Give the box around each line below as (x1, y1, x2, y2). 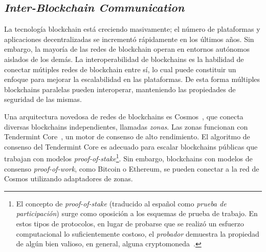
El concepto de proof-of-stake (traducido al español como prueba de (16, 198, 227, 208)
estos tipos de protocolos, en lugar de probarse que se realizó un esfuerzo (16, 218, 244, 228)
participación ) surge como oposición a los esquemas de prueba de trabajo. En (16, 208, 258, 219)
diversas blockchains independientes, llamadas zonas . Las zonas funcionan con (4, 121, 248, 132)
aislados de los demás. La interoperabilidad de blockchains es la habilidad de (4, 53, 244, 64)
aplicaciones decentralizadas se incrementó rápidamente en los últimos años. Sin (4, 33, 254, 44)
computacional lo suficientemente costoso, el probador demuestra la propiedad (16, 228, 259, 239)
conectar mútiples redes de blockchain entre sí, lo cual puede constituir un (4, 64, 236, 74)
